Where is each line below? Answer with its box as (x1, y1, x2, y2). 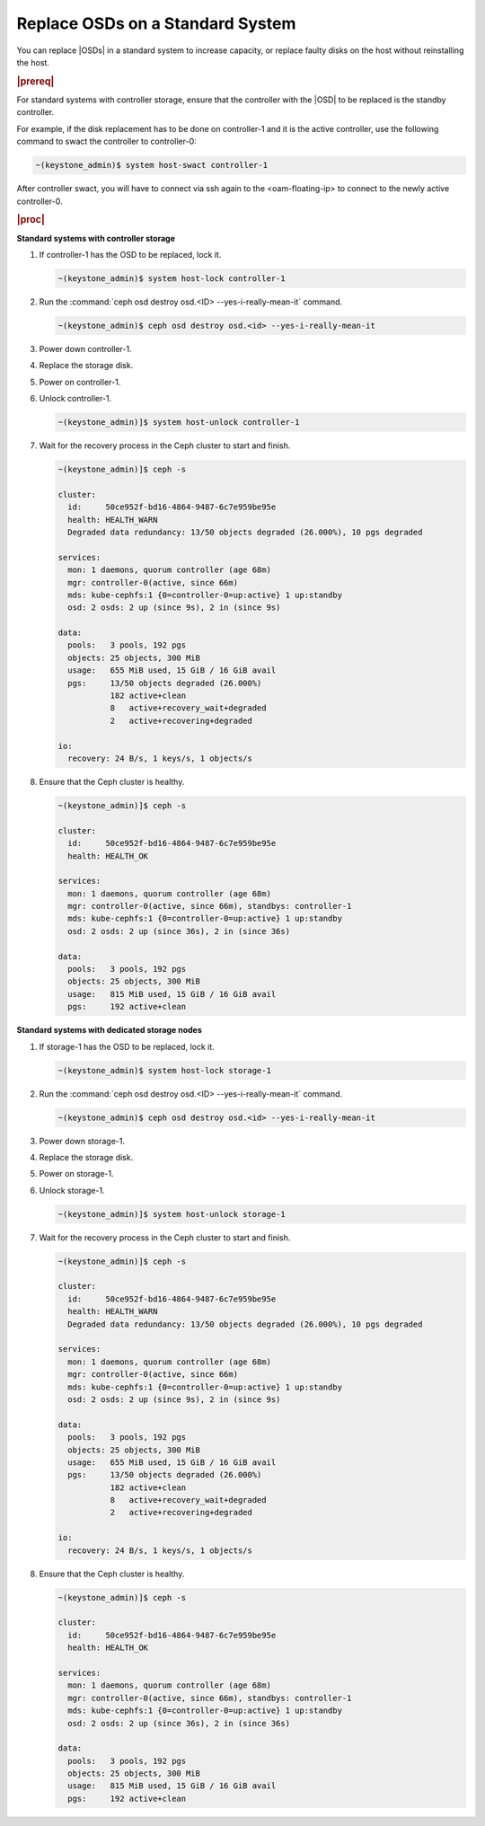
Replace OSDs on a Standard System (16, 13, 296, 33)
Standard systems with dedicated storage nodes (16, 1025, 202, 1036)
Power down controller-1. (39, 343, 132, 354)
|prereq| (16, 75, 55, 87)
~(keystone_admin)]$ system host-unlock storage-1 (57, 1209, 287, 1219)
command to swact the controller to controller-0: (16, 136, 197, 147)
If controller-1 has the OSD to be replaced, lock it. (39, 249, 222, 260)
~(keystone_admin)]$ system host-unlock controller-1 (57, 418, 300, 428)
